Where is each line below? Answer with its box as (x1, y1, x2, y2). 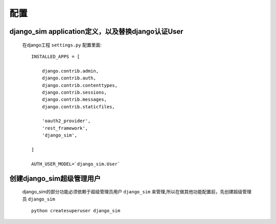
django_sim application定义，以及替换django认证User (9, 27, 183, 36)
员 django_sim (22, 196, 56, 202)
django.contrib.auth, (41, 75, 97, 81)
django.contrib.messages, (41, 97, 107, 102)
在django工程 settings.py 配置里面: (22, 41, 102, 48)
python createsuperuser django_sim (31, 208, 121, 213)
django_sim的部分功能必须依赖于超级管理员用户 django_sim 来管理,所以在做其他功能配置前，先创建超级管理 (22, 189, 251, 195)
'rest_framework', (41, 125, 88, 131)
